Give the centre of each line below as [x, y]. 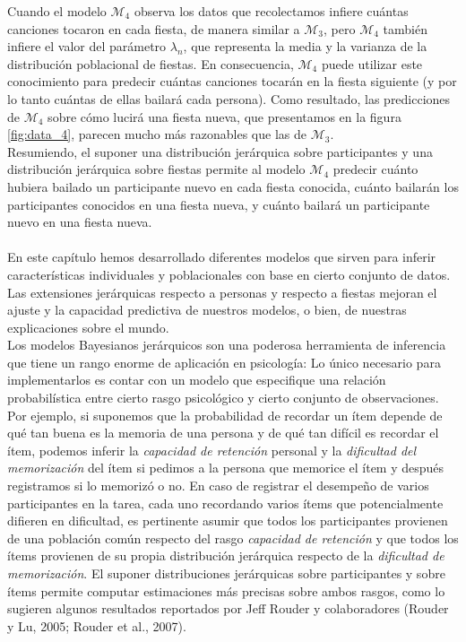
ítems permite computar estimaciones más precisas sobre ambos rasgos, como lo [226, 590]
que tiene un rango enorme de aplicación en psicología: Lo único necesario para [224, 362]
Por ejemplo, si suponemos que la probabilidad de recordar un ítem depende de [225, 415]
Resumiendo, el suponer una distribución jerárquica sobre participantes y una [220, 151]
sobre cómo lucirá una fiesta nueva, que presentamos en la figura [224, 116]
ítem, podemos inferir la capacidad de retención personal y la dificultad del [212, 450]
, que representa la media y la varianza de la [305, 46]
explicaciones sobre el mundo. [88, 327]
